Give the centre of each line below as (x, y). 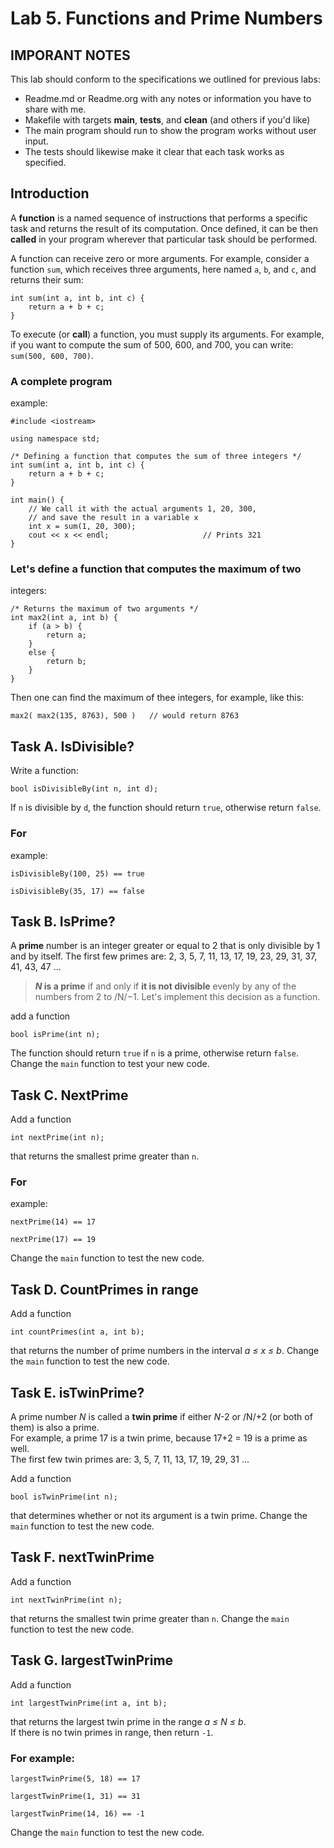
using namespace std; (55, 439)
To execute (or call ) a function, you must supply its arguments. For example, (167, 334)
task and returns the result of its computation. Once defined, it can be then (164, 228)
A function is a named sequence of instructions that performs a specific (159, 218)
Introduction (50, 193)
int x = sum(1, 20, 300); (82, 527)
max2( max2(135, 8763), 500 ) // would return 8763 (125, 716)
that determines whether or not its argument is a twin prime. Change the (159, 1516)
